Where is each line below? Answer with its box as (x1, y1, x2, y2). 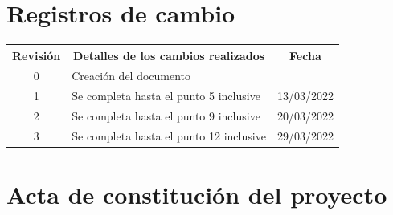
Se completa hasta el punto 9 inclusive (72, 107, 260, 124)
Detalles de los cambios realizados (73, 47, 265, 63)
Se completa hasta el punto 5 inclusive (72, 87, 260, 104)
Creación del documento (72, 67, 191, 84)
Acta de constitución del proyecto (6, 178, 387, 211)
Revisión (12, 47, 61, 63)
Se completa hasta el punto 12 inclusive (72, 128, 266, 144)
